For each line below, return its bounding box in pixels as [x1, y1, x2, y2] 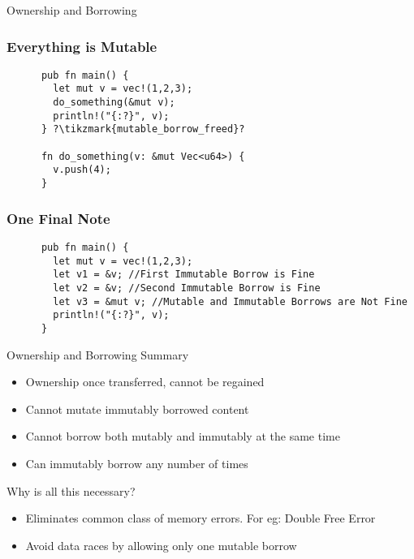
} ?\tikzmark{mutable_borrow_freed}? [41, 123, 245, 135]
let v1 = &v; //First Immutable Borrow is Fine [53, 269, 315, 281]
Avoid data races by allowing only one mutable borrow [25, 536, 297, 553]
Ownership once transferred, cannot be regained [25, 373, 265, 390]
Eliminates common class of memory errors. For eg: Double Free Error [25, 510, 376, 527]
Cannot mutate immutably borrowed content [25, 400, 249, 417]
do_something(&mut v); [53, 97, 175, 109]
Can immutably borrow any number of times [25, 454, 248, 471]
